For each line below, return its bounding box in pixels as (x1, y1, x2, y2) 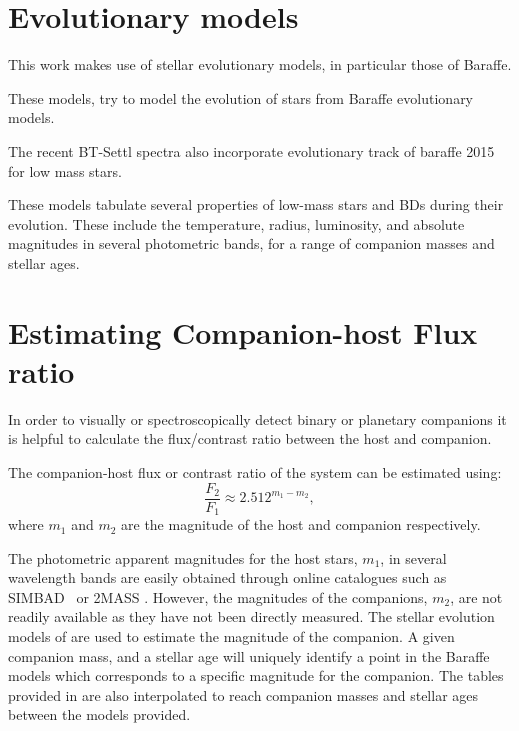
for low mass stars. (8, 160, 122, 181)
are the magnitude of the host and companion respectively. (121, 514, 481, 535)
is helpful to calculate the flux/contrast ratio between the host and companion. (8, 428, 492, 449)
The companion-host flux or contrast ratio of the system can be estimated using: (8, 461, 502, 482)
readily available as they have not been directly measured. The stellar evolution (8, 606, 495, 627)
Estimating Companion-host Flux (8, 311, 478, 352)
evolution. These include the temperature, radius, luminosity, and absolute (8, 213, 465, 234)
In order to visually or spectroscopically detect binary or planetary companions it (8, 408, 507, 429)
